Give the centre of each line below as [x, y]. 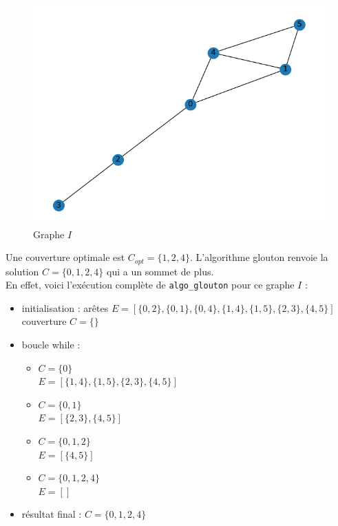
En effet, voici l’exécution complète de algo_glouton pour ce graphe [150, 285]
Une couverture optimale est [65, 257]
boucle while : [51, 345]
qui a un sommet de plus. [160, 271]
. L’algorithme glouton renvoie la [259, 257]
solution [22, 271]
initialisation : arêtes [65, 307]
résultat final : [52, 514]
